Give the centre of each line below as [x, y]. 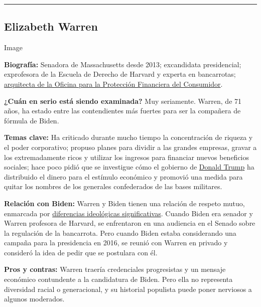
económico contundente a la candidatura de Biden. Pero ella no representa [118, 279]
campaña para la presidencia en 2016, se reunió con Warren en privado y [116, 243]
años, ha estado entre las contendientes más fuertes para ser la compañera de [122, 111]
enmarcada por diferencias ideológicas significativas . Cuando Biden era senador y [128, 213]
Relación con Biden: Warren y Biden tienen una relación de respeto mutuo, [124, 203]
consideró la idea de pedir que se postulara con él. [81, 252]
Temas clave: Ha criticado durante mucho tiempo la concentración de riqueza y [128, 137]
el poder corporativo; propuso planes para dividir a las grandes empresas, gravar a [130, 147]
